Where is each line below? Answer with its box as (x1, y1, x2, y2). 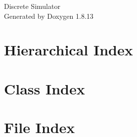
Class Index (4, 78, 85, 98)
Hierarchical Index (4, 40, 133, 60)
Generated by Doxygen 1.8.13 (4, 10, 93, 21)
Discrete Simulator (4, 1, 60, 11)
